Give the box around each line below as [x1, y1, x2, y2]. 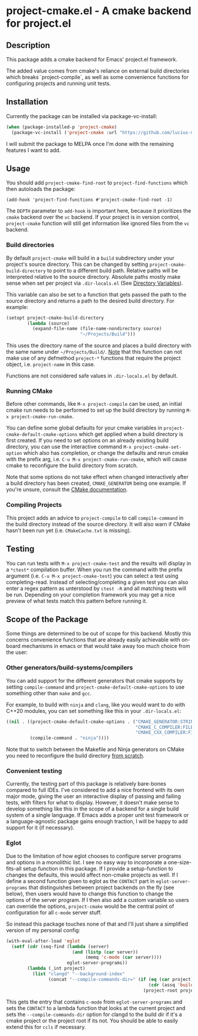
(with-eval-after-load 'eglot [6, 938, 81, 944]
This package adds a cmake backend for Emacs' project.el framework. [6, 56, 178, 63]
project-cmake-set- [134, 444, 181, 450]
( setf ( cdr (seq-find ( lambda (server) [11, 943, 110, 949]
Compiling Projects [6, 501, 62, 509]
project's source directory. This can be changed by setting [6, 260, 148, 268]
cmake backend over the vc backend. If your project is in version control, [6, 214, 180, 221]
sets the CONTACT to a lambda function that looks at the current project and [6, 1004, 186, 1011]
